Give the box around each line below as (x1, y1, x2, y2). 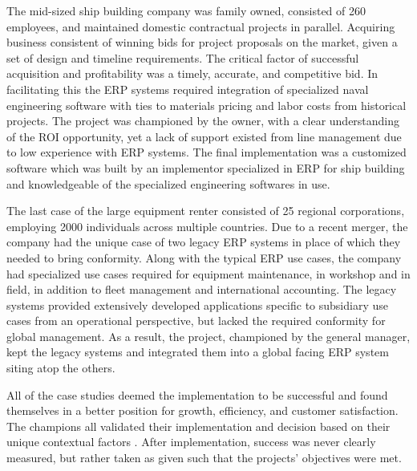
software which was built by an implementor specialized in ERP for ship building (6, 159, 405, 176)
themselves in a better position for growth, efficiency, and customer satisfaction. (6, 402, 399, 419)
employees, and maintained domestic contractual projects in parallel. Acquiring (6, 18, 395, 35)
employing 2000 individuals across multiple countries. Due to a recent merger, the (6, 217, 408, 234)
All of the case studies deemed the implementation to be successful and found (6, 386, 388, 403)
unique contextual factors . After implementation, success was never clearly (6, 433, 376, 450)
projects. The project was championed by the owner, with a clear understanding (6, 112, 400, 129)
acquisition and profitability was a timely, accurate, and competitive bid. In (6, 65, 379, 82)
